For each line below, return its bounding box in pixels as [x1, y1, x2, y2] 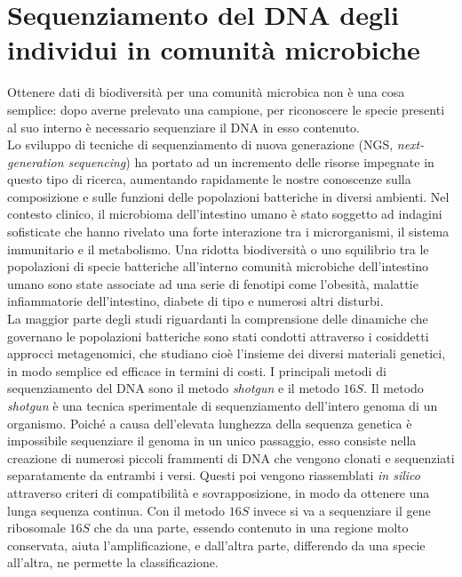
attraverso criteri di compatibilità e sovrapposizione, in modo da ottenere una [7, 483, 430, 501]
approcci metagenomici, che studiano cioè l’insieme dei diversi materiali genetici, [7, 344, 446, 363]
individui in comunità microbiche [7, 31, 420, 68]
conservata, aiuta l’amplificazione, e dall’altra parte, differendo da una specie [7, 535, 426, 554]
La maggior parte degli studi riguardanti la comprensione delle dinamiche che [7, 309, 428, 328]
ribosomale [7, 518, 66, 537]
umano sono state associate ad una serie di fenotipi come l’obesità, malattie [7, 274, 418, 293]
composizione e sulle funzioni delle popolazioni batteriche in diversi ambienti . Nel [7, 187, 450, 205]
